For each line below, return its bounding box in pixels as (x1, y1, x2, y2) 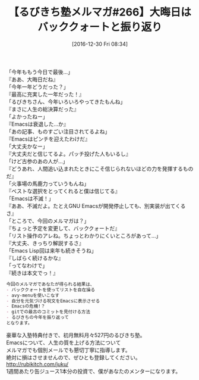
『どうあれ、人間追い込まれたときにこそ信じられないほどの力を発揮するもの (6, 165, 194, 172)
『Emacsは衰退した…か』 (6, 120, 70, 127)
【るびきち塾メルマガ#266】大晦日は (8, 5, 192, 19)
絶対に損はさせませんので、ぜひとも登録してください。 (6, 354, 141, 361)
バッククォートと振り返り (37, 20, 162, 34)
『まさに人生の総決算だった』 (6, 105, 79, 113)
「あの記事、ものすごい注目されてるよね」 (6, 127, 110, 135)
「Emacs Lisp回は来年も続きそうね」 (6, 247, 97, 254)
